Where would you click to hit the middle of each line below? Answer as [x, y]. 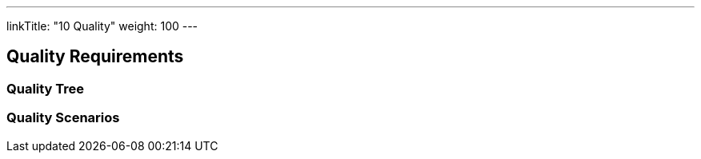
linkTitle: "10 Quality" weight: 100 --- [102, 26]
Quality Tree [46, 88]
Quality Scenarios [63, 118]
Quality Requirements [95, 57]
